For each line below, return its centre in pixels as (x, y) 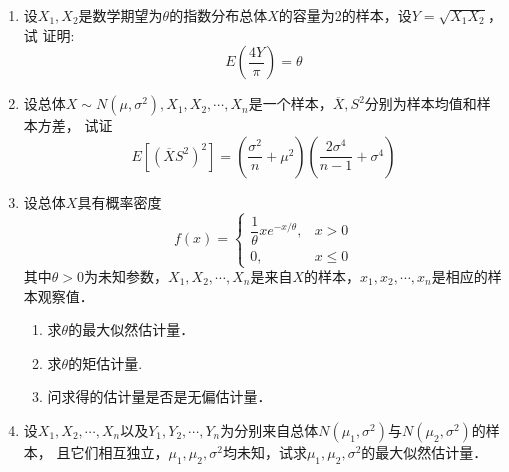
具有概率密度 (119, 201)
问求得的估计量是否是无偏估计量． (159, 396)
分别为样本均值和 (420, 103)
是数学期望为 (120, 15)
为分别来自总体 (269, 429)
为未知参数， (126, 276)
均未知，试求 (264, 451)
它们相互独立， (119, 451)
